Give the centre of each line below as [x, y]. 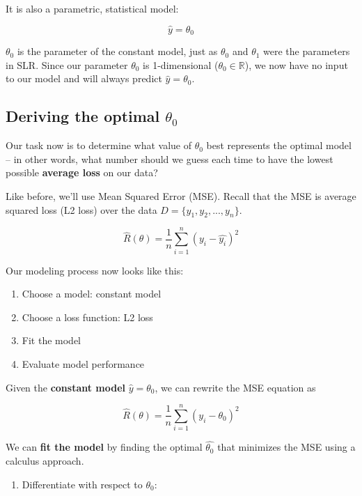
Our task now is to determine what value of [99, 145]
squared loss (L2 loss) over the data [81, 209]
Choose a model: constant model [92, 294]
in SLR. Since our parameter [67, 64]
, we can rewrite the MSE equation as [235, 387]
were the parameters [307, 51]
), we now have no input [296, 64]
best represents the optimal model [279, 145]
